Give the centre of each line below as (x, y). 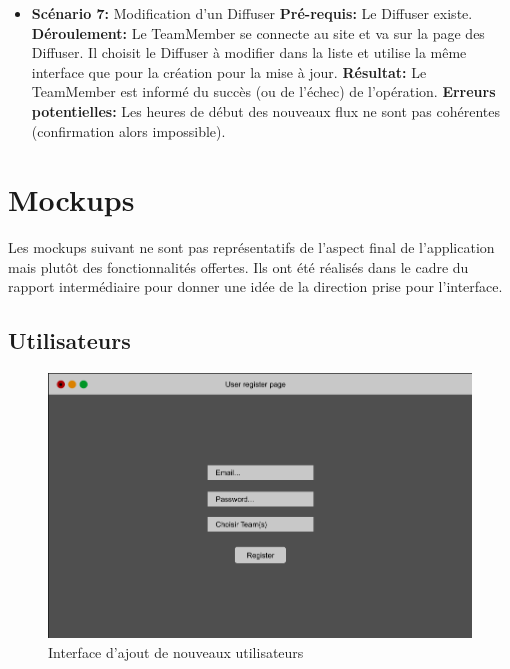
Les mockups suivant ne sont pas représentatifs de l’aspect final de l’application (251, 247)
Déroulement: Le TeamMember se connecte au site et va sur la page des (258, 32)
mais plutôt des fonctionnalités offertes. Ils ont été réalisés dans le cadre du (238, 266)
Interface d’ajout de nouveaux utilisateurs (176, 651)
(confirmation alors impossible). (128, 130)
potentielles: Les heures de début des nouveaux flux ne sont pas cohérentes (265, 110)
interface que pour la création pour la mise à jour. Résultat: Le (229, 71)
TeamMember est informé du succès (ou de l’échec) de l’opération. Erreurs (263, 91)
